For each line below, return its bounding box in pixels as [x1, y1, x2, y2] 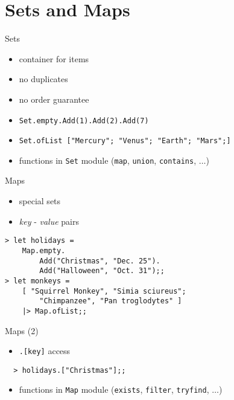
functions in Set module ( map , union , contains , [19, 153, 197, 166]
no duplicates [19, 73, 68, 85]
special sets [19, 195, 61, 207]
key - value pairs [19, 215, 79, 227]
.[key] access [19, 344, 71, 357]
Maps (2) [5, 324, 39, 337]
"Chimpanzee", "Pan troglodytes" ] [39, 297, 182, 306]
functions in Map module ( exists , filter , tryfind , [19, 383, 209, 396]
